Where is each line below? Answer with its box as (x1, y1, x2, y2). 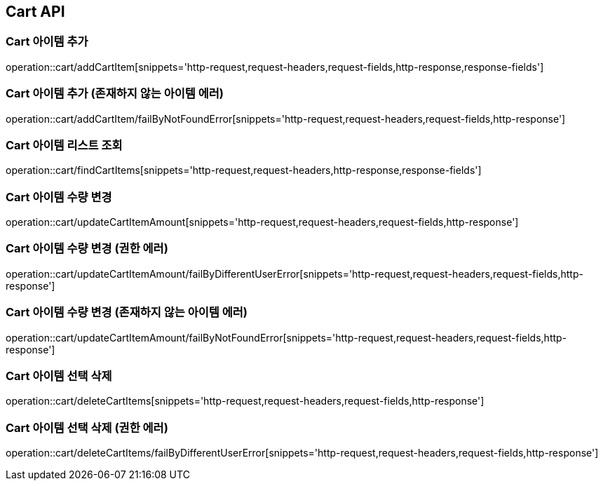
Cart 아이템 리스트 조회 (6, 137, 123, 152)
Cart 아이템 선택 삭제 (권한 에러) (6, 420, 168, 435)
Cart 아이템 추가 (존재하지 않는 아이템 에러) (6, 86, 224, 101)
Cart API (6, 3, 65, 20)
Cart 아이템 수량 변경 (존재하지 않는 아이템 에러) (6, 305, 248, 320)
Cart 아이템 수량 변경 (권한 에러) (6, 241, 168, 256)
